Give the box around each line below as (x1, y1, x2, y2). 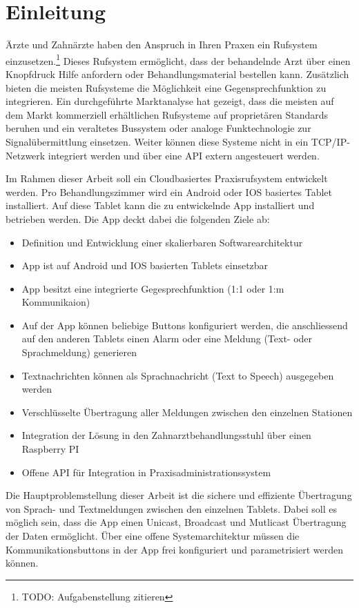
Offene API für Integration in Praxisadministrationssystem (21, 464, 271, 479)
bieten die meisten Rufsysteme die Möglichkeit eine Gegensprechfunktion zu (6, 80, 327, 95)
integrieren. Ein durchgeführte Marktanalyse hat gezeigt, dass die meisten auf (6, 94, 334, 108)
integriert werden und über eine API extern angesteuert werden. (48, 148, 320, 162)
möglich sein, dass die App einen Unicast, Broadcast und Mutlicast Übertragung (6, 515, 347, 529)
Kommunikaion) (21, 295, 90, 309)
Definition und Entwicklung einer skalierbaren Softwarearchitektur (21, 235, 303, 249)
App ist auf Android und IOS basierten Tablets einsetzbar (21, 258, 269, 273)
